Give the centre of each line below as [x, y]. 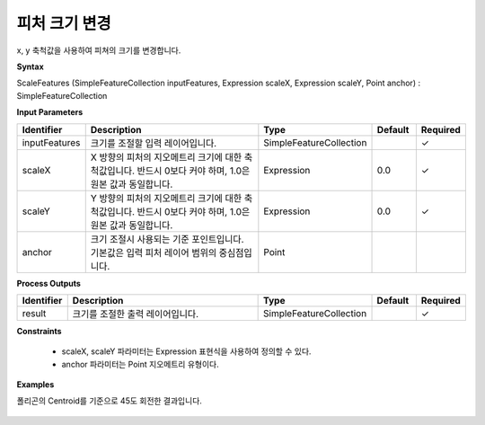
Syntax [30, 66]
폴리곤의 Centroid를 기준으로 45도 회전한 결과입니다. [109, 401]
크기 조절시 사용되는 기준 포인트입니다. [167, 239]
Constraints [39, 331]
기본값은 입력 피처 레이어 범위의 [154, 252]
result [34, 313]
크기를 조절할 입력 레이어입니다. [154, 143]
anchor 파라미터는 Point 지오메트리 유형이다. [140, 364]
